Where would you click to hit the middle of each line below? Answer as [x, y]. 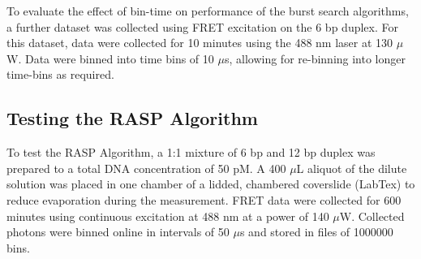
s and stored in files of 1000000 [316, 232]
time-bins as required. [60, 74]
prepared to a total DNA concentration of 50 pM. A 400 [146, 168]
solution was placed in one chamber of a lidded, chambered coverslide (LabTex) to [211, 184]
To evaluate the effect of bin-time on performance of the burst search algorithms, [208, 11]
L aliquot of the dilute [352, 168]
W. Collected [372, 216]
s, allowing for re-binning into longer [315, 58]
